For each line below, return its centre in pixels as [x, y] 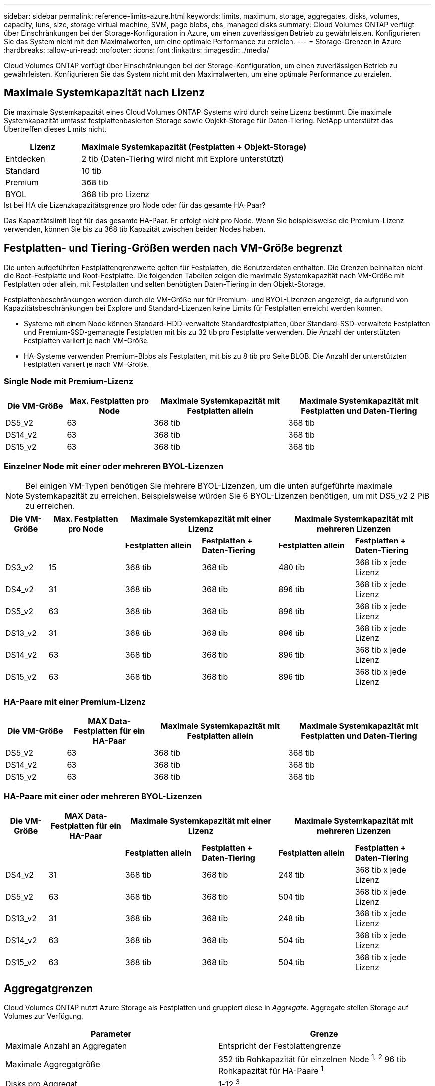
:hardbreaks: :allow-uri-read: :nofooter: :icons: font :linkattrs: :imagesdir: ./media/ [137, 50]
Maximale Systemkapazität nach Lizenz [105, 93]
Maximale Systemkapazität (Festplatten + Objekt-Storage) [194, 146]
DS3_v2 [20, 568]
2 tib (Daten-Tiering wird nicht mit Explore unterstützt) [183, 158]
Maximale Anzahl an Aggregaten [66, 1045]
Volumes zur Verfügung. [44, 1016]
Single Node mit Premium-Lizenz [69, 382]
